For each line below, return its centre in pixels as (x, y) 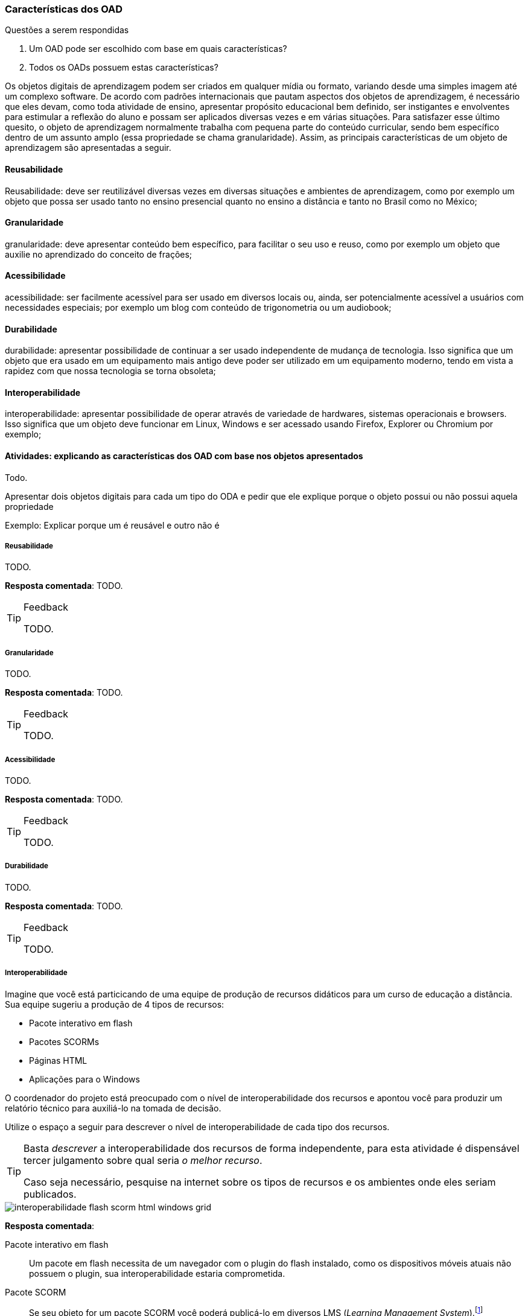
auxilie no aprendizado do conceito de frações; (99, 254)
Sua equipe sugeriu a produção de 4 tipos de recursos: (115, 1004)
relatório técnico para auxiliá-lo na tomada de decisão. (113, 1108)
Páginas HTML (58, 1060)
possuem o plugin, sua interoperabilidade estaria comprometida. (157, 1273)
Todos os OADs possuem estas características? (124, 68)
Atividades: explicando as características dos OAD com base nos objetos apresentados (184, 456)
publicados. (50, 1194)
